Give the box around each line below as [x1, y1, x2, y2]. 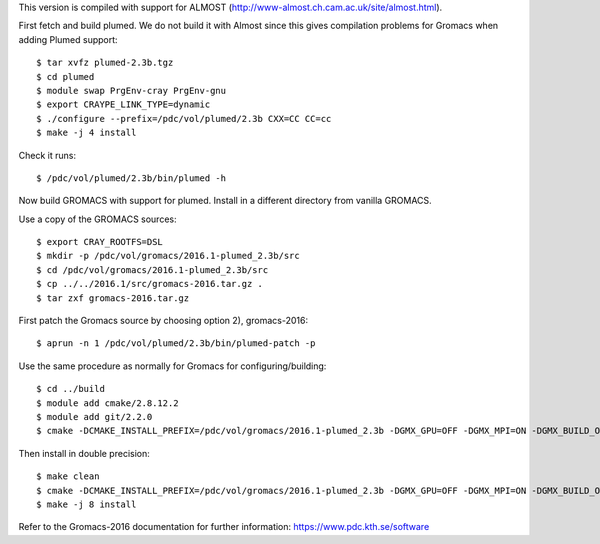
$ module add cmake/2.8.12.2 [36, 397, 179, 409]
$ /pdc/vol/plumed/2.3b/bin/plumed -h [36, 172, 227, 184]
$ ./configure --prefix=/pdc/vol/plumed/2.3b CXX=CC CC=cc [36, 113, 332, 124]
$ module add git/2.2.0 [36, 411, 153, 422]
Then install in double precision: [18, 447, 150, 459]
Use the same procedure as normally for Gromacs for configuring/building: [18, 360, 327, 372]
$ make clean [36, 471, 100, 482]
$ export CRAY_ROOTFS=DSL [36, 236, 164, 248]
